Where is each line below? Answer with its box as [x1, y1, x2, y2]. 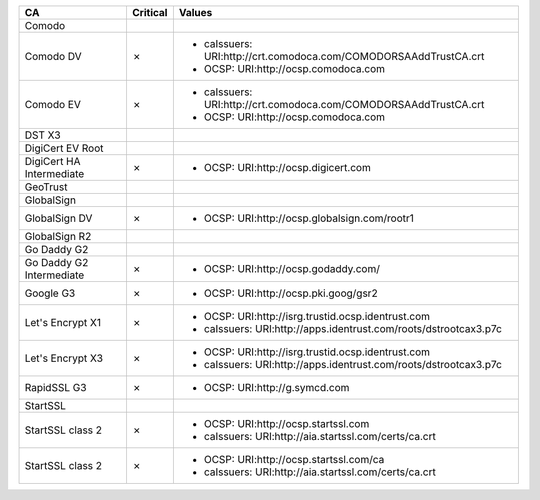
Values [178, 6, 213, 19]
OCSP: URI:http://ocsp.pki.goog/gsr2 [203, 286, 379, 300]
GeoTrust [24, 180, 68, 194]
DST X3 [24, 128, 61, 142]
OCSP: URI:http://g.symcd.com [203, 381, 350, 394]
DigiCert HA [24, 155, 81, 168]
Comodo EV [24, 98, 82, 111]
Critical [131, 6, 168, 19]
